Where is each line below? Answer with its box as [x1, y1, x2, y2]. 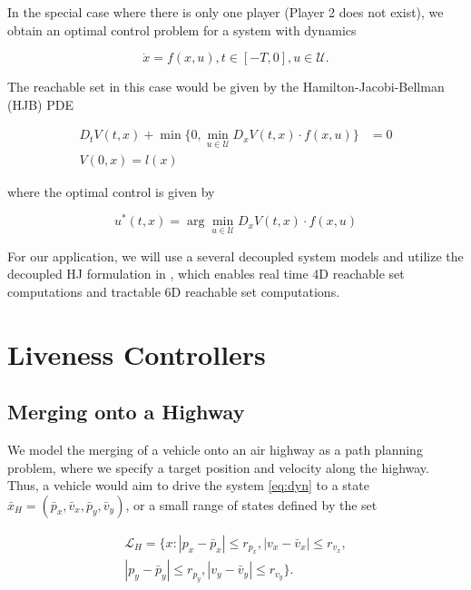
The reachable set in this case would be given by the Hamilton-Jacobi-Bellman [7, 77, 445, 96]
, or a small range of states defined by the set [125, 495, 378, 514]
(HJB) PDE [7, 94, 74, 113]
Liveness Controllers [7, 335, 266, 372]
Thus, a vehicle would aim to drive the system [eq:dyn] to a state [7, 476, 369, 495]
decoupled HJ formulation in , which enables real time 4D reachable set [7, 264, 405, 283]
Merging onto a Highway [7, 398, 245, 426]
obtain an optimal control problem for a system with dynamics [7, 20, 357, 39]
